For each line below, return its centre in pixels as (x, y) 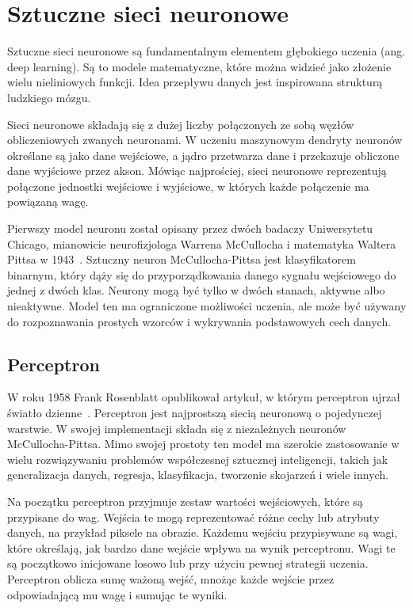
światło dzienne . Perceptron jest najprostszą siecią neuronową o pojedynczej (195, 413)
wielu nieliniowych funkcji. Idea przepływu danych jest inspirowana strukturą (195, 82)
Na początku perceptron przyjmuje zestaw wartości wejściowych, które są (185, 501)
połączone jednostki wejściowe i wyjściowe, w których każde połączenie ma (188, 186)
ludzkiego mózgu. (49, 97)
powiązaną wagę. (48, 201)
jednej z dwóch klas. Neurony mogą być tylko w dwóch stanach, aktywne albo (196, 290)
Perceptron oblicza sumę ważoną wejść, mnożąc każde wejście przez (171, 578)
